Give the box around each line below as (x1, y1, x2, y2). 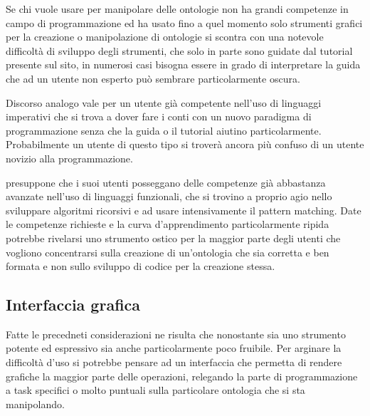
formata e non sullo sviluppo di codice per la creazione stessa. (6, 259, 275, 274)
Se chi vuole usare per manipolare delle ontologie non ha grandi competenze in (6, 1, 349, 16)
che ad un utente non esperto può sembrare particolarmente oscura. (6, 71, 300, 85)
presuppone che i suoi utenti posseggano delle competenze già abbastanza (6, 175, 326, 189)
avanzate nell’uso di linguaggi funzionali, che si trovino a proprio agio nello (6, 189, 332, 204)
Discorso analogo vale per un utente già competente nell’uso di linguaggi (6, 95, 322, 110)
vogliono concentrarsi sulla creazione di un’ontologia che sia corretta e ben (6, 244, 329, 259)
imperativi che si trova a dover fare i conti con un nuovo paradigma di (6, 109, 312, 124)
